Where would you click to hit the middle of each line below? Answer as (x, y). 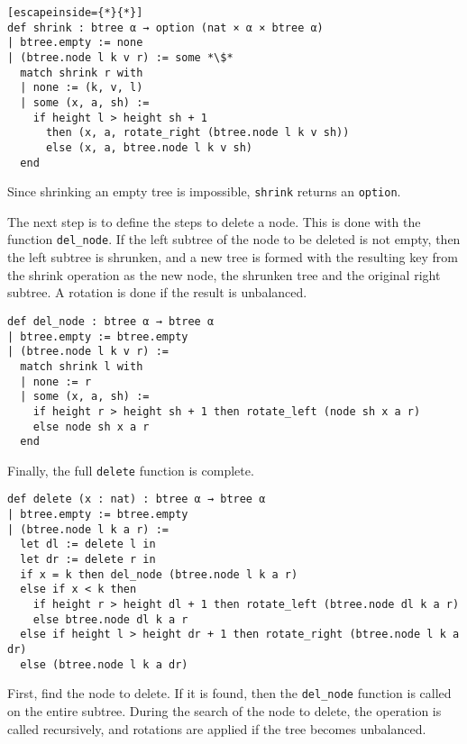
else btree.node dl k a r (110, 619)
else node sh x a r (91, 426)
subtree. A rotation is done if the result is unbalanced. (157, 292)
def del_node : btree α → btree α (111, 321)
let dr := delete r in (88, 560)
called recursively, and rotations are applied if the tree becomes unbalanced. (217, 728)
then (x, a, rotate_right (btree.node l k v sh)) (197, 133)
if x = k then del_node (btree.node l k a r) (159, 574)
